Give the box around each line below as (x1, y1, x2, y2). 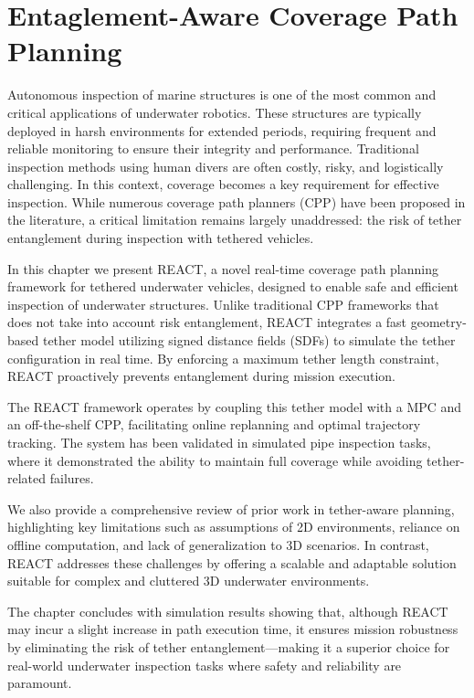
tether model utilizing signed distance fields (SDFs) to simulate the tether (42, 331, 456, 350)
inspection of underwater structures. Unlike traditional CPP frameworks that (7, 294, 439, 313)
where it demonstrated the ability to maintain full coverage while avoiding (7, 450, 423, 470)
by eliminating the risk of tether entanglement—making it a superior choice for (7, 637, 450, 656)
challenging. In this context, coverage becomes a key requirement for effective (7, 174, 439, 194)
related (7, 469, 47, 488)
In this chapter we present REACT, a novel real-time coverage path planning (7, 259, 438, 278)
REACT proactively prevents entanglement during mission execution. (7, 366, 396, 386)
